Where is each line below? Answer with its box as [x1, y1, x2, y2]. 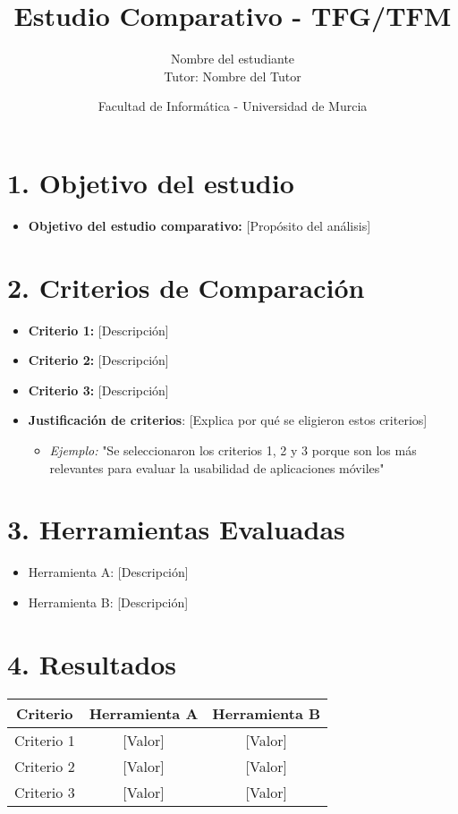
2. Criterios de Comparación [7, 268, 365, 305]
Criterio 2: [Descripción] [28, 351, 169, 369]
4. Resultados [7, 645, 177, 682]
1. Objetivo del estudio [7, 164, 294, 200]
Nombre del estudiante [170, 49, 295, 68]
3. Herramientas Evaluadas [7, 511, 345, 547]
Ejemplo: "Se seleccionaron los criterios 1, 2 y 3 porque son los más [49, 440, 417, 459]
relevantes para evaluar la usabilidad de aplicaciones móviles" [49, 458, 385, 477]
